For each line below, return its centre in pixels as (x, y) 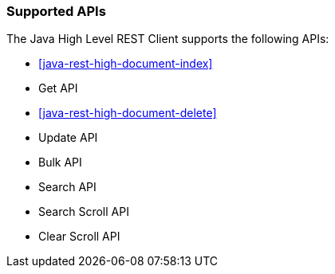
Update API (68, 138)
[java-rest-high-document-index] (126, 64)
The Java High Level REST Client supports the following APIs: (168, 39)
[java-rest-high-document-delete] (128, 113)
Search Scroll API (84, 212)
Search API (67, 187)
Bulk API (60, 162)
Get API (58, 88)
